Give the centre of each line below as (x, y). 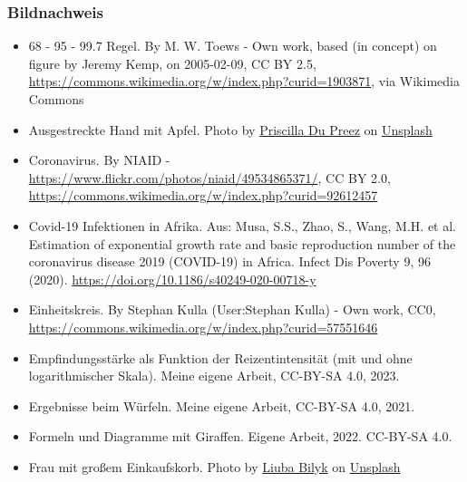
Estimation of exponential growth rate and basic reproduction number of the (242, 243)
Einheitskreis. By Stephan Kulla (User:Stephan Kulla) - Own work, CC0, (232, 309)
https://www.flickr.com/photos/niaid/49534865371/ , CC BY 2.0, (209, 177)
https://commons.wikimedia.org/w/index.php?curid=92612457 (203, 195)
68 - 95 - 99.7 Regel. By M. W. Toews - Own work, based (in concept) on (233, 46)
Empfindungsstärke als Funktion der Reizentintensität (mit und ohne (220, 357)
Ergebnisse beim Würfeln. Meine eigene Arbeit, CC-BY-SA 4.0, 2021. (222, 405)
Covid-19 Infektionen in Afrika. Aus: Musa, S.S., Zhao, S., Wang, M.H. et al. (243, 225)
